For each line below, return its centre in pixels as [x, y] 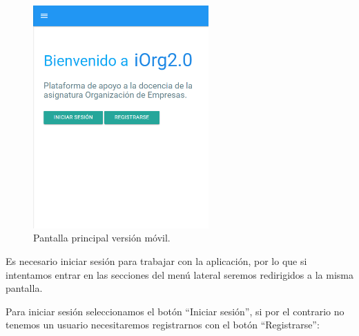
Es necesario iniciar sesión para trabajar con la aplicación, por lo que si [156, 260]
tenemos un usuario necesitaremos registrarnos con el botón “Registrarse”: [163, 325]
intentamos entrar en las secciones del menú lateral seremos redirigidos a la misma [179, 274]
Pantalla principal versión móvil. [102, 238]
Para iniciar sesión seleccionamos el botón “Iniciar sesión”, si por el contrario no [175, 311]
